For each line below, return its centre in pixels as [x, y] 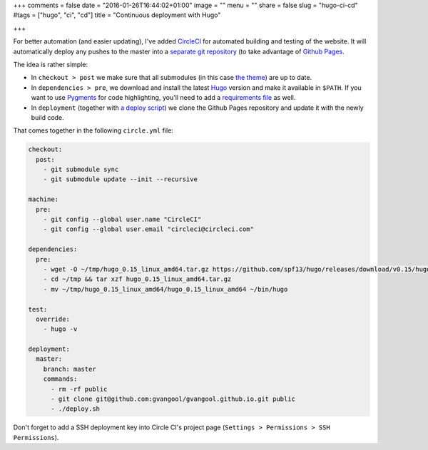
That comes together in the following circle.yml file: [93, 131]
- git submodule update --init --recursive [120, 179]
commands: [60, 379]
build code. [47, 117]
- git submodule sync [81, 170]
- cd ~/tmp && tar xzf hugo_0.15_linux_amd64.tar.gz [137, 279]
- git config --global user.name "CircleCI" [122, 220]
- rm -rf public [79, 389]
